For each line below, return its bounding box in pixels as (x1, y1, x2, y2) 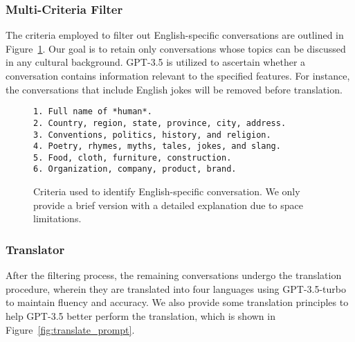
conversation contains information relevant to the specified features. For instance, (6, 69, 350, 82)
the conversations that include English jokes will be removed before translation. (6, 82, 343, 96)
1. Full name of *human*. (33, 107, 152, 117)
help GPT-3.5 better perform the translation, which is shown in (6, 308, 275, 323)
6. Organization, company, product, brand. (33, 164, 237, 174)
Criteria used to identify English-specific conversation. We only (33, 184, 300, 199)
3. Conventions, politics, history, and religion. (33, 129, 271, 140)
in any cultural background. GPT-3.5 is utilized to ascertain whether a (6, 55, 306, 69)
